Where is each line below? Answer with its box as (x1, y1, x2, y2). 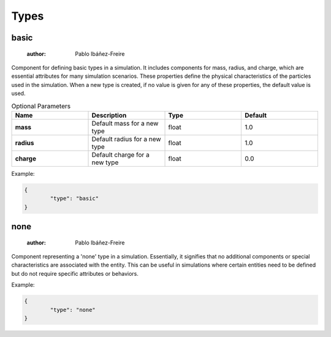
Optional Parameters (11, 102, 70, 110)
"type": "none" (50, 306, 96, 313)
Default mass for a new (91, 119, 159, 127)
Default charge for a (91, 150, 150, 159)
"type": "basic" (50, 195, 99, 202)
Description (91, 111, 127, 119)
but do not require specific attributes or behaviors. (11, 270, 139, 277)
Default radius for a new (91, 135, 162, 143)
